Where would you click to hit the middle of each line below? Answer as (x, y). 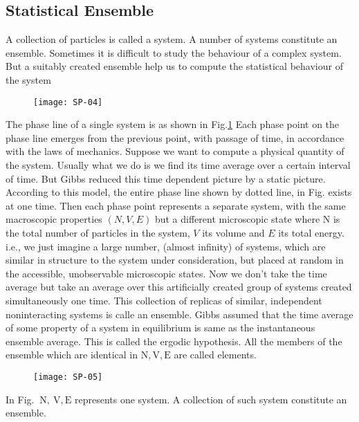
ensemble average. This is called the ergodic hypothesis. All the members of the (174, 341)
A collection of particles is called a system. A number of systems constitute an (172, 39)
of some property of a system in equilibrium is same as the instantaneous (160, 328)
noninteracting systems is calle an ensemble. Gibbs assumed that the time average (179, 314)
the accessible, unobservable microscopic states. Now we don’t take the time (166, 273)
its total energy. (311, 232)
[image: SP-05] (68, 377)
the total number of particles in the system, (98, 232)
